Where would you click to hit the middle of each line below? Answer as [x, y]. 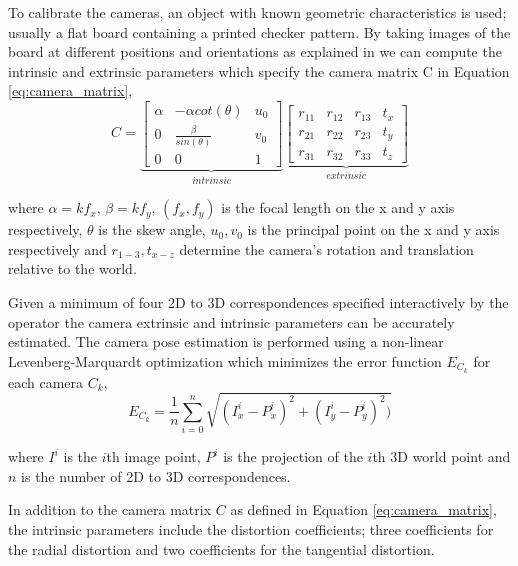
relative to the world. [72, 268]
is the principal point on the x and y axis [373, 229]
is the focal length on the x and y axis [338, 207]
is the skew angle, [152, 229]
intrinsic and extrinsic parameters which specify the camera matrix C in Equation [259, 70]
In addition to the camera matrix [110, 509]
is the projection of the [293, 456]
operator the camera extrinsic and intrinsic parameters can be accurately [231, 321]
